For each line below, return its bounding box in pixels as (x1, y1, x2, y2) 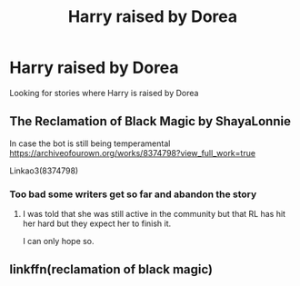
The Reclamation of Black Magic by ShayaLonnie (9, 113, 291, 129)
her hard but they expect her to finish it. (22, 218, 172, 229)
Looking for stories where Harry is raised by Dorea (9, 87, 199, 98)
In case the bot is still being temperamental (9, 138, 171, 149)
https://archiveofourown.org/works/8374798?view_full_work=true (9, 147, 256, 158)
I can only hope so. (22, 236, 95, 247)
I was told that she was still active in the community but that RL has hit (22, 209, 286, 220)
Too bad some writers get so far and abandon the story (9, 188, 257, 201)
